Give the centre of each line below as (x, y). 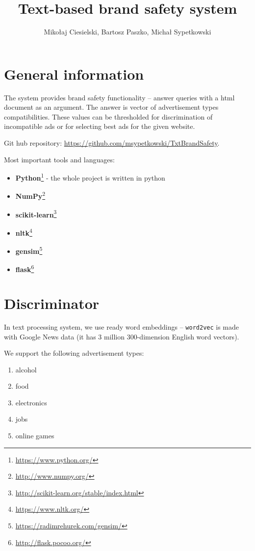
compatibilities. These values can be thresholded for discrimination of (108, 116)
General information (74, 74)
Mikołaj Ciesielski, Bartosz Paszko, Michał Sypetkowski (127, 32)
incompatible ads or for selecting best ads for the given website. (100, 126)
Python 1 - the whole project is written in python (90, 177)
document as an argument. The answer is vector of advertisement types (111, 107)
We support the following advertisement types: (74, 353)
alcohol (26, 369)
